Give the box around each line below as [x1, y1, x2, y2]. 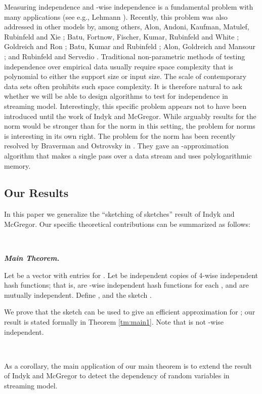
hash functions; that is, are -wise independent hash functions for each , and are [4, 280, 249, 290]
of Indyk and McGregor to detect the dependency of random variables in [4, 370, 230, 381]
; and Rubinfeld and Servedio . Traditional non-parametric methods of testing [4, 51, 245, 61]
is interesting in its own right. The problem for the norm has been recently [4, 130, 236, 141]
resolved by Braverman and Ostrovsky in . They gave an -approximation [4, 140, 229, 151]
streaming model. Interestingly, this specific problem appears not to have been [4, 100, 247, 111]
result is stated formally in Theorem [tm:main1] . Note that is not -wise [4, 317, 224, 327]
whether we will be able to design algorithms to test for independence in [4, 91, 228, 101]
